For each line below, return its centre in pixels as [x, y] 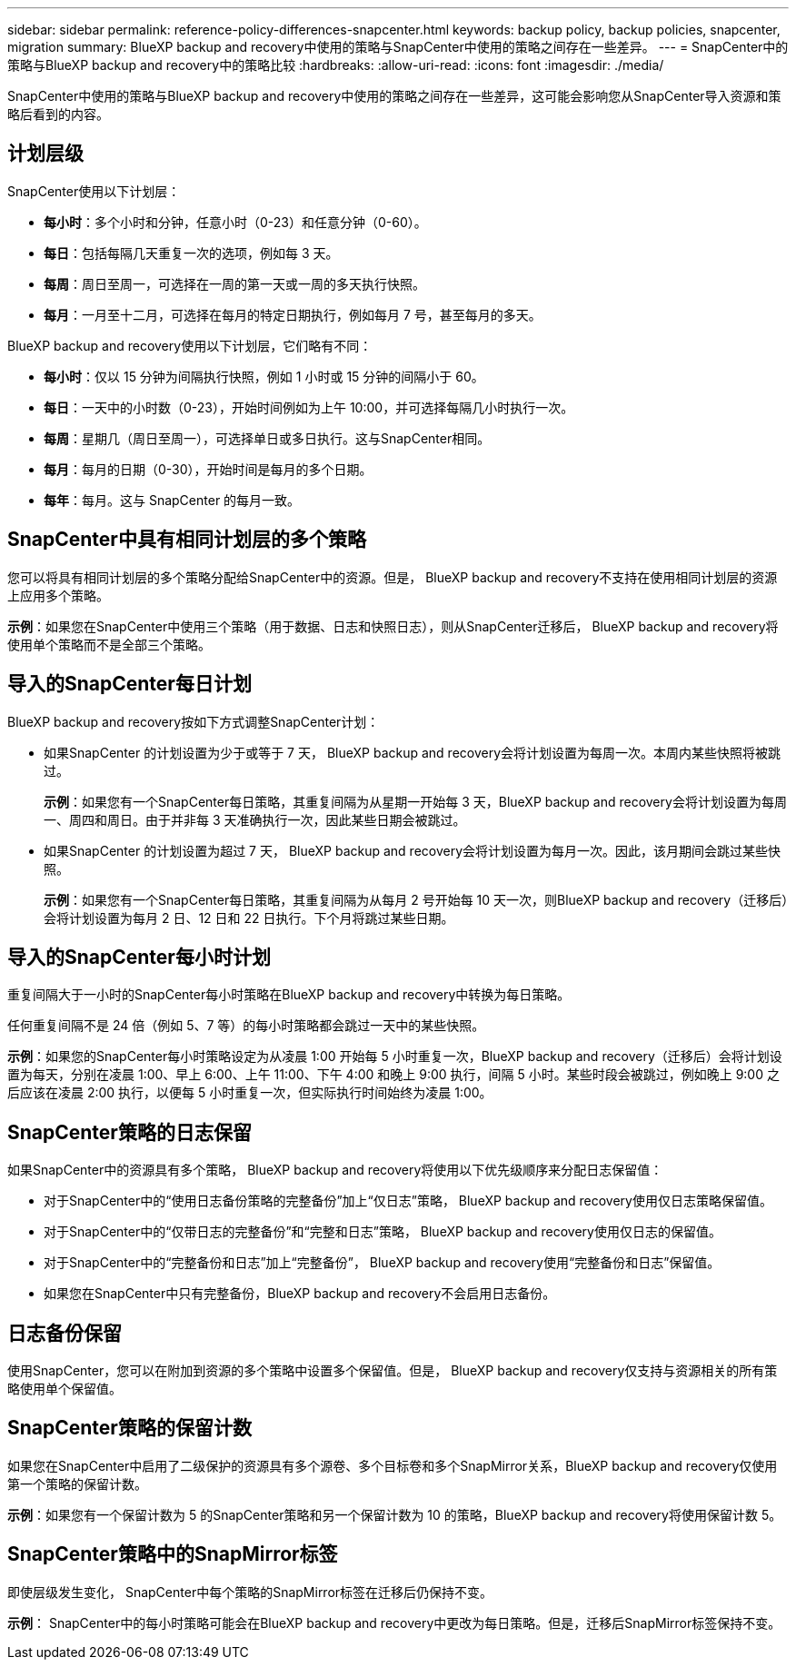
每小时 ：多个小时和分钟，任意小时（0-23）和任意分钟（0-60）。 [235, 222]
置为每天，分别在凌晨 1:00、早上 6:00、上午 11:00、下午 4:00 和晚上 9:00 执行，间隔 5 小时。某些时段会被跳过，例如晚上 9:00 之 [393, 1075]
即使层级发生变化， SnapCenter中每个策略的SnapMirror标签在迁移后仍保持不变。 [250, 1592]
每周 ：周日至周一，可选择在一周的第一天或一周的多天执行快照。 [234, 283]
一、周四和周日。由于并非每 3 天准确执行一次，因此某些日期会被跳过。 [255, 819]
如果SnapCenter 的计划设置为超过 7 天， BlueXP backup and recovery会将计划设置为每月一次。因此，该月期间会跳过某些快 [413, 850]
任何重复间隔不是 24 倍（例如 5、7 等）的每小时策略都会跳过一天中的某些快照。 [246, 1026]
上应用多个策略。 [58, 595]
